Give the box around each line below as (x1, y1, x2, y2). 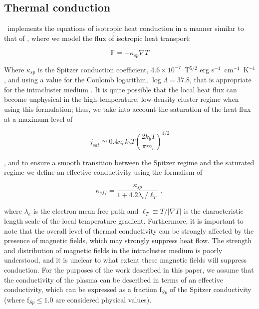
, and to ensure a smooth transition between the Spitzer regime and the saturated (4, 157, 255, 167)
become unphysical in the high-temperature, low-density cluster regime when (4, 94, 239, 104)
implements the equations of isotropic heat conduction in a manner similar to (7, 23, 244, 33)
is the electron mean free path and (33, 206, 139, 216)
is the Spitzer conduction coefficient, (37, 64, 149, 74)
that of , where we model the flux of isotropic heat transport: (4, 32, 191, 43)
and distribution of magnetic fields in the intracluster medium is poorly (4, 245, 223, 255)
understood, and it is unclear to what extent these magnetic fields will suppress (4, 255, 247, 265)
